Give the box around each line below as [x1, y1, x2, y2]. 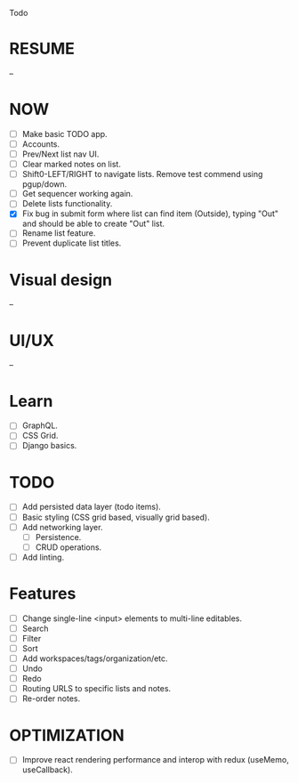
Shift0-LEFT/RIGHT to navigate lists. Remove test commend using [21, 169, 263, 180]
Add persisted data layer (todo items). [21, 502, 162, 513]
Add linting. [21, 552, 65, 562]
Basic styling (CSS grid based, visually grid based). [21, 512, 211, 522]
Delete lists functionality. [21, 198, 113, 209]
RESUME [9, 39, 76, 59]
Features [9, 584, 77, 603]
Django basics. [21, 440, 77, 451]
